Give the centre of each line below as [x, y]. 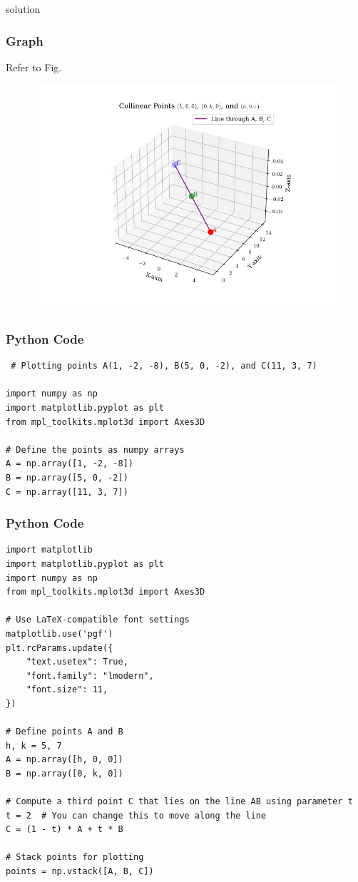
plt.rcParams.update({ [60, 648]
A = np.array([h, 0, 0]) [65, 760]
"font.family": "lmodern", [90, 676]
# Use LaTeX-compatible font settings [98, 620]
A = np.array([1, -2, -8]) [70, 464]
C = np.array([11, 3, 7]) [67, 492]
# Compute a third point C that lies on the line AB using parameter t [179, 802]
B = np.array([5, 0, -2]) [67, 477]
